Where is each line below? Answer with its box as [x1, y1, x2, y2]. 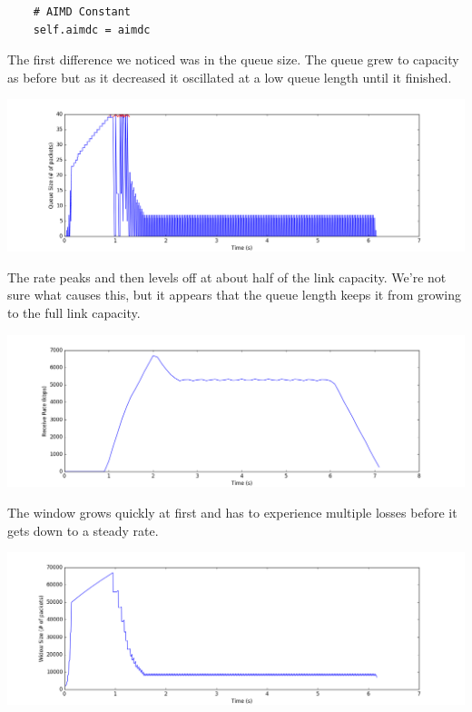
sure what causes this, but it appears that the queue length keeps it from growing [7, 285, 461, 304]
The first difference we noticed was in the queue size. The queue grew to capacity [7, 50, 459, 69]
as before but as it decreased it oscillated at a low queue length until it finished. [7, 67, 452, 86]
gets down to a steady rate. [7, 520, 159, 539]
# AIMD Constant [33, 5, 132, 18]
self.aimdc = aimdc [33, 23, 151, 36]
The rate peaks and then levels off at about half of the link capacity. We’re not [7, 267, 447, 286]
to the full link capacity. [7, 302, 141, 321]
